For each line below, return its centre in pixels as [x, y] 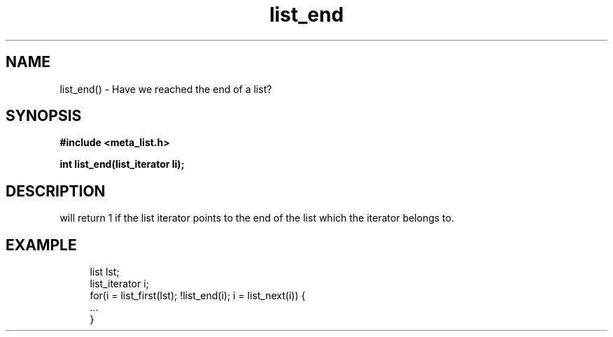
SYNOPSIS [44, 116]
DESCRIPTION [56, 191]
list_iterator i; [119, 284]
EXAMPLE [41, 245]
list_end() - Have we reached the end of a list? [166, 89]
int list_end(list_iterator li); [122, 164]
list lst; [105, 272]
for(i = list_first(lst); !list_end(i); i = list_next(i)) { [198, 296]
